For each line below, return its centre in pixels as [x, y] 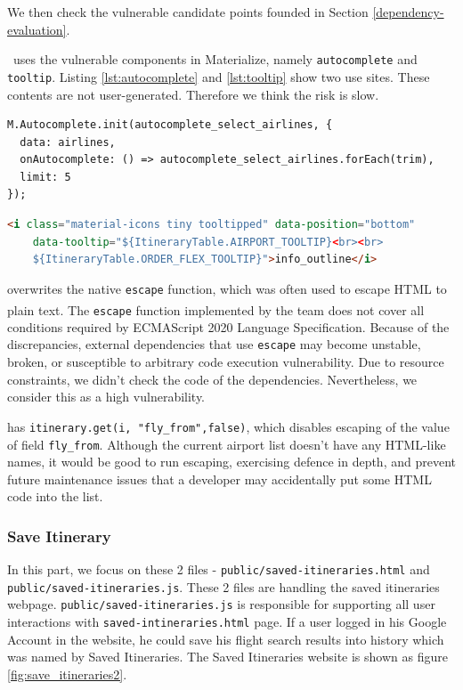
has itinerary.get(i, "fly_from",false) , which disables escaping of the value [228, 426]
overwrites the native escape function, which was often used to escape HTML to [227, 288]
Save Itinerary [59, 536]
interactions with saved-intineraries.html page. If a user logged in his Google [227, 622]
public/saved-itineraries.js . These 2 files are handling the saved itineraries [223, 586]
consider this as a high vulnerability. [106, 397]
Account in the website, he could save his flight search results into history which [226, 639]
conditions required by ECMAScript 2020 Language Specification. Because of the [228, 326]
